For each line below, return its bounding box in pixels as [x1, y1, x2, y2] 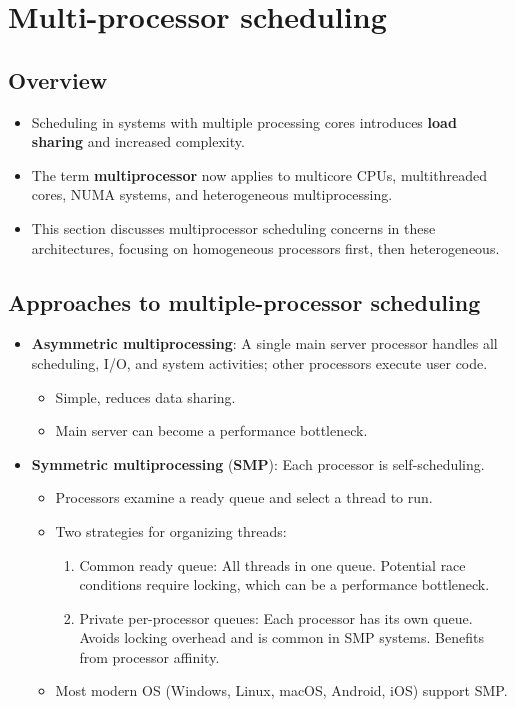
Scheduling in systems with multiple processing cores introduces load [31, 111, 457, 132]
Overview [8, 64, 108, 95]
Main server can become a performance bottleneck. [55, 420, 368, 441]
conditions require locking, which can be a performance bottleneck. [79, 574, 490, 595]
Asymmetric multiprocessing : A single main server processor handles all [31, 333, 498, 354]
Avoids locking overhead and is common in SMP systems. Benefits [79, 627, 484, 648]
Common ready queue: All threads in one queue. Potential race [79, 554, 466, 575]
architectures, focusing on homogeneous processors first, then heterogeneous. [31, 237, 500, 258]
